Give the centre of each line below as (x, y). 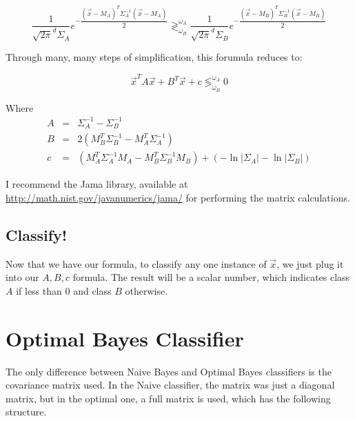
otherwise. (146, 290)
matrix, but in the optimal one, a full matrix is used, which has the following (168, 398)
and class (92, 290)
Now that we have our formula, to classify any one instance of (136, 263)
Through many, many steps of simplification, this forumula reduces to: (154, 57)
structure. (26, 412)
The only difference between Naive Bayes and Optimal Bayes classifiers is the (169, 371)
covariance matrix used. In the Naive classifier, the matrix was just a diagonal (170, 385)
